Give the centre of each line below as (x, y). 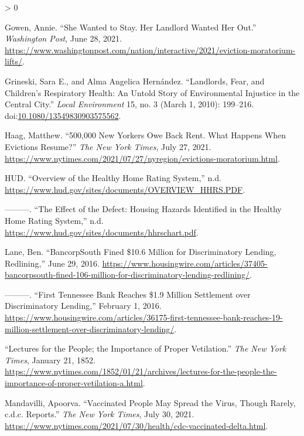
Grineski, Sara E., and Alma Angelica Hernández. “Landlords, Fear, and (135, 81)
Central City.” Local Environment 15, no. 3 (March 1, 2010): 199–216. (129, 104)
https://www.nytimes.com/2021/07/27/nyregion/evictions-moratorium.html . (142, 158)
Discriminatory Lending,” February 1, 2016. (83, 306)
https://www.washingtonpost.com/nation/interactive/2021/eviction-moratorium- (150, 50)
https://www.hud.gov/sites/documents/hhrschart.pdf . (102, 232)
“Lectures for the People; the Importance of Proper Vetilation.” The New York (146, 348)
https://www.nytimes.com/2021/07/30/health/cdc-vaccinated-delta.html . (136, 425)
